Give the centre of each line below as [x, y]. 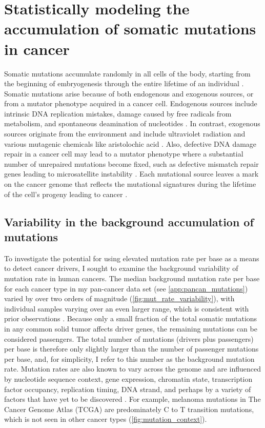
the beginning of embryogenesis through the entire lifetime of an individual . [124, 83]
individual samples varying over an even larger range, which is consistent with [127, 308]
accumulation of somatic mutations [130, 28]
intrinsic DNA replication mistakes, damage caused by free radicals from [118, 113]
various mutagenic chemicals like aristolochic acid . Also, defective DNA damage [130, 143]
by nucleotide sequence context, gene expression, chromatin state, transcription [128, 378]
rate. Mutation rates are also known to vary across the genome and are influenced [133, 369]
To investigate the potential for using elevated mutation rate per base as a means [132, 258]
